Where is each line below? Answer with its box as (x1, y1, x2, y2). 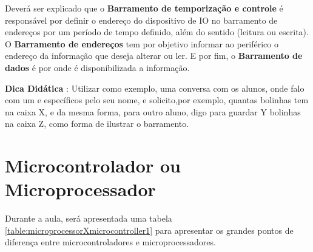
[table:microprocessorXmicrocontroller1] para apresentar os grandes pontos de (5, 223, 294, 236)
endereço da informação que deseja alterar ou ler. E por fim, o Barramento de (5, 49, 303, 62)
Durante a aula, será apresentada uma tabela (5, 212, 172, 225)
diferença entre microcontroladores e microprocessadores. (5, 236, 216, 248)
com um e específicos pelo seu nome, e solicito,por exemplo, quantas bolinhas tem (5, 94, 309, 106)
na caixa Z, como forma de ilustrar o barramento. (5, 117, 189, 130)
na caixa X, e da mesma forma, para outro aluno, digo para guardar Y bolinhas (5, 105, 301, 118)
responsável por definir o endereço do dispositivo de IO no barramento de (5, 13, 278, 26)
